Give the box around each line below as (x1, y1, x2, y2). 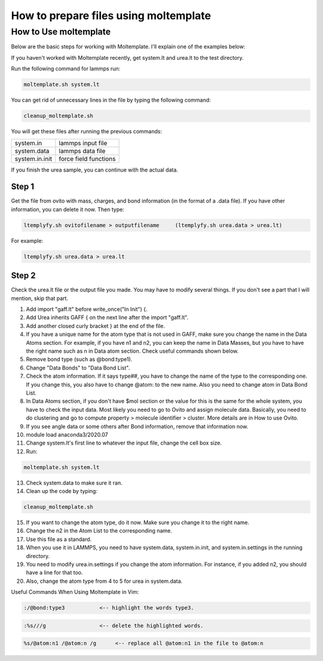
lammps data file (59, 146, 106, 155)
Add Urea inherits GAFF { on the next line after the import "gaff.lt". (26, 314, 188, 321)
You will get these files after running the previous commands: (11, 128, 163, 135)
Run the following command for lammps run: (11, 65, 121, 72)
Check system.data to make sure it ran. (26, 479, 123, 486)
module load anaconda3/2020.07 (26, 431, 108, 438)
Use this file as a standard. (26, 535, 92, 543)
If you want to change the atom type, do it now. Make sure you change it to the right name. (26, 519, 249, 526)
